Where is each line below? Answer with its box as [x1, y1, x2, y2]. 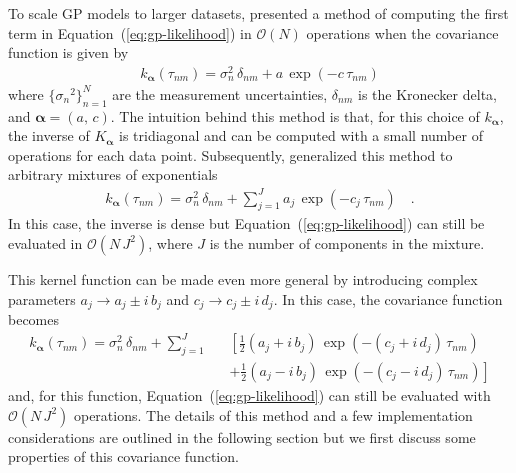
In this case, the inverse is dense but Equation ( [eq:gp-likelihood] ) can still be [8, 213, 485, 234]
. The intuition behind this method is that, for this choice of [110, 105, 480, 126]
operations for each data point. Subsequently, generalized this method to [8, 144, 453, 165]
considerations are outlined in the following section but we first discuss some [8, 426, 476, 447]
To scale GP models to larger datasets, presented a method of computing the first [8, 3, 509, 23]
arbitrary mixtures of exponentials [8, 164, 218, 185]
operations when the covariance [306, 22, 499, 43]
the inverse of [8, 125, 90, 146]
